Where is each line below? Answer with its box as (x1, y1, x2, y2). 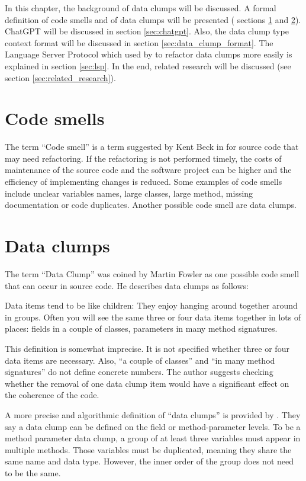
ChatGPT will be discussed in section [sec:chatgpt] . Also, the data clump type (5, 25, 289, 37)
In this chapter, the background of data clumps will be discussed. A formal (5, 2, 276, 14)
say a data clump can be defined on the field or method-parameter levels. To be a (5, 420, 301, 432)
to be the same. (5, 466, 61, 479)
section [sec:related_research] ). (5, 71, 116, 84)
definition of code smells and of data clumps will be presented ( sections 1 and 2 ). (5, 13, 301, 25)
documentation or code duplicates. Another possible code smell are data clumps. (5, 198, 297, 211)
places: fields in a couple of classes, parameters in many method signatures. (5, 322, 278, 335)
